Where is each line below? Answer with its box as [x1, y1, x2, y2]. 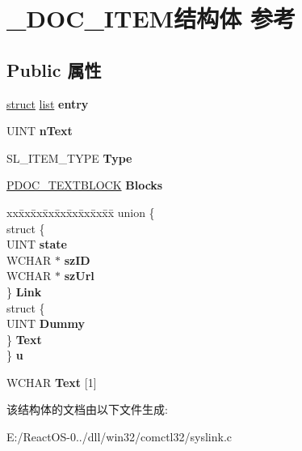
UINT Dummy [6, 315, 85, 332]
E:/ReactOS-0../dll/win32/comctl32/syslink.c [6, 428, 233, 445]
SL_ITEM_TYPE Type [6, 149, 132, 166]
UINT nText [6, 122, 73, 139]
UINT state [6, 236, 67, 253]
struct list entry [6, 95, 89, 112]
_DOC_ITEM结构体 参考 [6, 2, 296, 35]
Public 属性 [6, 57, 102, 82]
